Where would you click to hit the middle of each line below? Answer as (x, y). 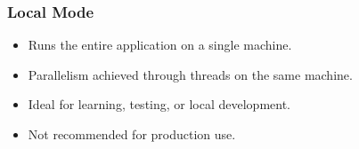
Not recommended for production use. (132, 134)
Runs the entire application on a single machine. (160, 45)
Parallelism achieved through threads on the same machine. (190, 74)
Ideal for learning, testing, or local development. (159, 104)
